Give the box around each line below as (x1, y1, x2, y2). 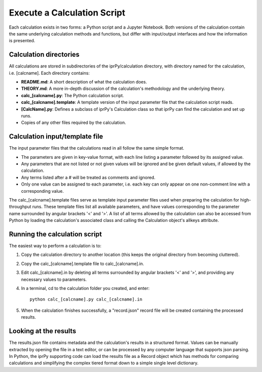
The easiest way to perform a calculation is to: (9, 243, 102, 249)
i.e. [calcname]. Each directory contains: (9, 70, 90, 76)
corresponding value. (21, 188, 64, 194)
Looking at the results (9, 327, 76, 335)
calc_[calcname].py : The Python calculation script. (21, 92, 124, 98)
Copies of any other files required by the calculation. (21, 119, 126, 126)
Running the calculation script (9, 230, 102, 238)
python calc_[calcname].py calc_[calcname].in (30, 297, 143, 302)
